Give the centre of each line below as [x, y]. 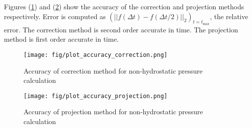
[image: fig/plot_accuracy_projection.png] [96, 96]
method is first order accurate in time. [62, 39]
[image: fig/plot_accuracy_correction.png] [96, 55]
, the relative [229, 16]
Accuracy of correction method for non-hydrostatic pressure [113, 70]
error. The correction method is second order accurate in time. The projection [121, 29]
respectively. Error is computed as [55, 16]
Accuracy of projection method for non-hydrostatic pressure [113, 112]
